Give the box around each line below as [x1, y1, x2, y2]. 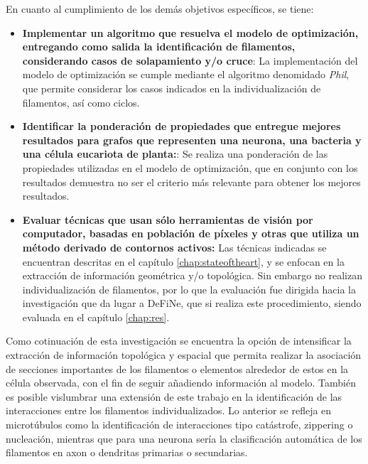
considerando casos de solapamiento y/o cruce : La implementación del [22, 53, 358, 68]
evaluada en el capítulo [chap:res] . [22, 309, 170, 324]
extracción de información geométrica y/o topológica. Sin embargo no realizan [22, 268, 362, 283]
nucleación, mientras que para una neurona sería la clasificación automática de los [6, 431, 362, 446]
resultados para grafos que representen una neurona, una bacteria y [22, 132, 362, 147]
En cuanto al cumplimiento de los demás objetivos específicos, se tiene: [6, 1, 314, 16]
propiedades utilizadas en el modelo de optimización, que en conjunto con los [22, 160, 358, 175]
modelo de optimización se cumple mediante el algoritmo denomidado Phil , [22, 67, 350, 82]
